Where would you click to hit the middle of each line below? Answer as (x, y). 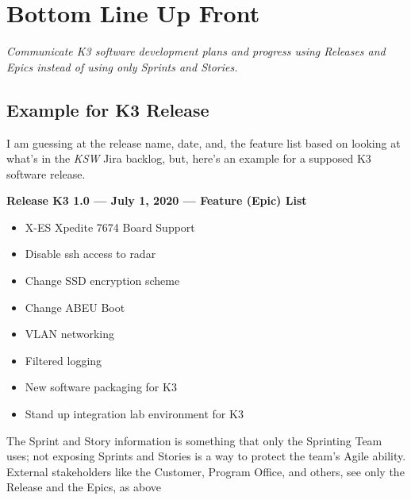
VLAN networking (70, 334)
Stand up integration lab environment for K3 (134, 414)
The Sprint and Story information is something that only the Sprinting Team (194, 440)
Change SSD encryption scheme (102, 281)
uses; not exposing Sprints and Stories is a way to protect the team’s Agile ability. (206, 456)
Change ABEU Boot (75, 307)
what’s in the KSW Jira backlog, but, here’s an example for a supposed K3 (189, 158)
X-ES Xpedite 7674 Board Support (110, 227)
